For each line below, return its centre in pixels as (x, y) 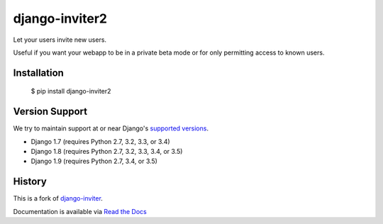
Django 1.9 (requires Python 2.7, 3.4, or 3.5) (94, 161)
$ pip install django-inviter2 (71, 91)
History (30, 182)
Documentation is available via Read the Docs (80, 211)
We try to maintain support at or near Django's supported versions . (111, 128)
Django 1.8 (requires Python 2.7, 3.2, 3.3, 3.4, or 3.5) (107, 152)
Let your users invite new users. (60, 40)
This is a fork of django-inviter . (58, 198)
